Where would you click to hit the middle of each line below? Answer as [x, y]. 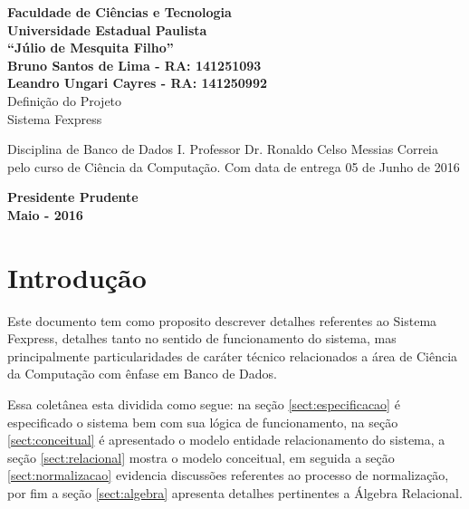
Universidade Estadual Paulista [107, 29]
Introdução [77, 277]
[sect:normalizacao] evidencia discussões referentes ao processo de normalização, [228, 475]
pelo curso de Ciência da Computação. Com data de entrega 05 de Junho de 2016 [234, 166]
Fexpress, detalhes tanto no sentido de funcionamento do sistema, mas [202, 338]
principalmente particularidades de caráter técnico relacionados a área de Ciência [233, 355]
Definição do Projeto [65, 100]
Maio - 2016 [45, 214]
